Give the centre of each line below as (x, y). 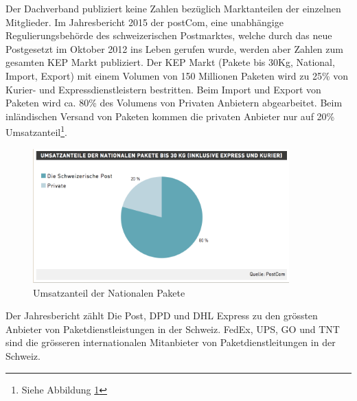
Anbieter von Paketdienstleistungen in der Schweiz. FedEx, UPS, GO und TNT (173, 329)
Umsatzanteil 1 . (36, 131)
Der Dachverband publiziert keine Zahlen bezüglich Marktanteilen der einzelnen (173, 8)
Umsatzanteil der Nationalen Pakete (109, 292)
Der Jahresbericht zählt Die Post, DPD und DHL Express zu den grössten (162, 316)
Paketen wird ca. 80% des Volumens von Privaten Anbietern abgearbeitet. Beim (174, 103)
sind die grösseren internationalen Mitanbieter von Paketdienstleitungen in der (171, 342)
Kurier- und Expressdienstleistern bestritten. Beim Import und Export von (163, 89)
